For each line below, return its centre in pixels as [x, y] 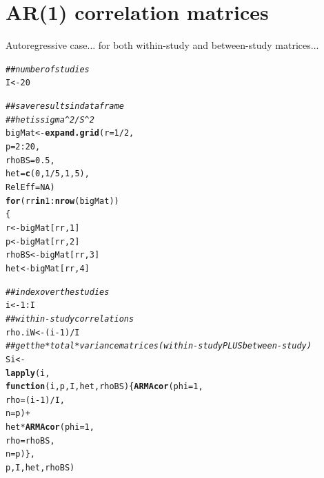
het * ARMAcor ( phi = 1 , [50, 427]
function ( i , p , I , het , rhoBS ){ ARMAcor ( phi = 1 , [104, 387]
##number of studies [48, 69]
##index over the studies [58, 292]
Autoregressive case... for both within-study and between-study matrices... [162, 45]
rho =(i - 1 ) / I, [35, 400]
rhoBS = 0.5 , [30, 160]
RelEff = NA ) [30, 187]
